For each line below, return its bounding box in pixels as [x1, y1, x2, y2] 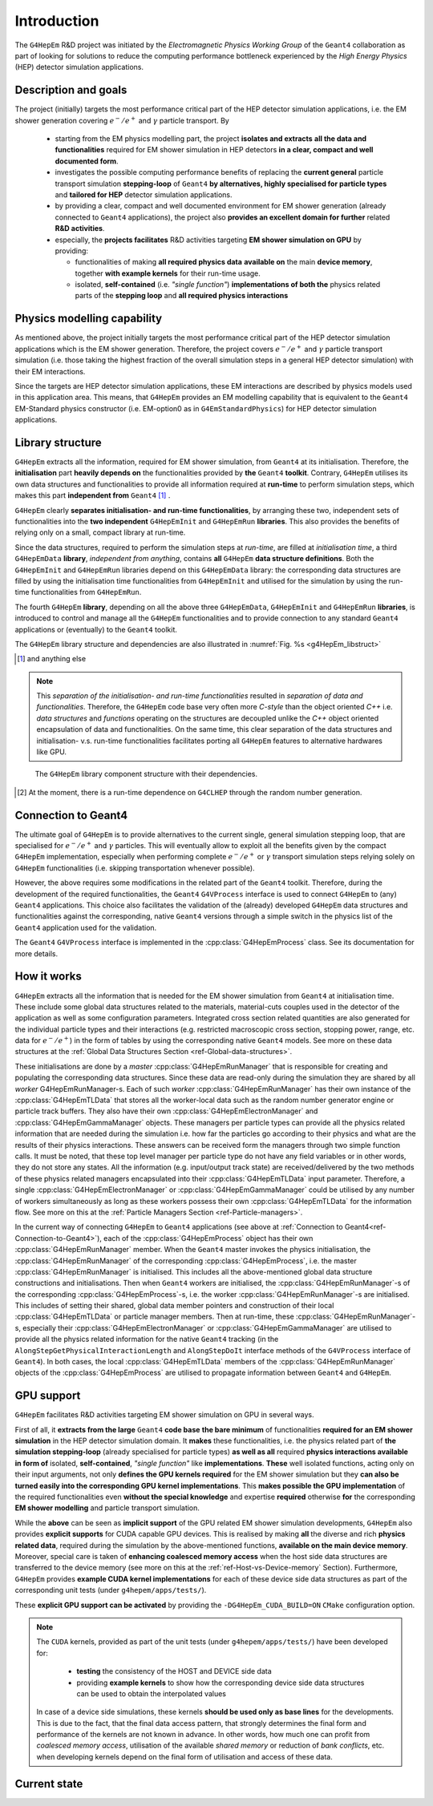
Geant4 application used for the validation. [14, 923, 157, 932]
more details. [14, 948, 59, 958]
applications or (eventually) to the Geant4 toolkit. [14, 624, 178, 634]
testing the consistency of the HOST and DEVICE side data [76, 1667, 272, 1676]
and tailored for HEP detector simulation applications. [55, 189, 233, 200]
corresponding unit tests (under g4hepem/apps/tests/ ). [14, 1586, 207, 1595]
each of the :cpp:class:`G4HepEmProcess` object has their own [103, 1233, 314, 1242]
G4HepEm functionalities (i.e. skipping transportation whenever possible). [14, 863, 256, 873]
